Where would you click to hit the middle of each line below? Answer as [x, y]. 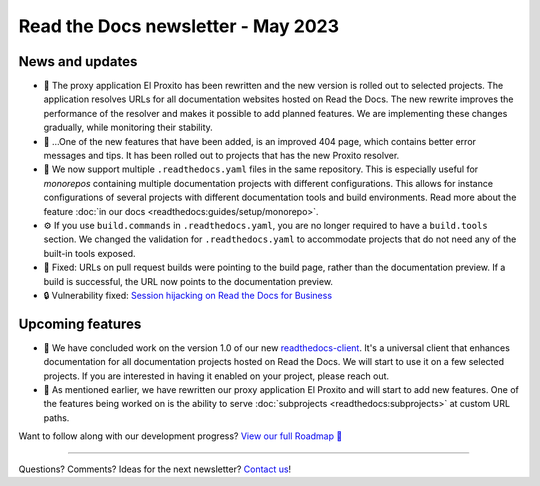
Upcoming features [80, 323]
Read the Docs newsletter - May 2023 [179, 26]
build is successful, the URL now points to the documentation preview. [188, 281]
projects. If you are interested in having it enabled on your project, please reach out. [216, 376]
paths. [56, 417]
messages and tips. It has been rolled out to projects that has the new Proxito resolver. [221, 156]
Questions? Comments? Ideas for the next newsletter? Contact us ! [155, 469]
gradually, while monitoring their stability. [128, 127]
